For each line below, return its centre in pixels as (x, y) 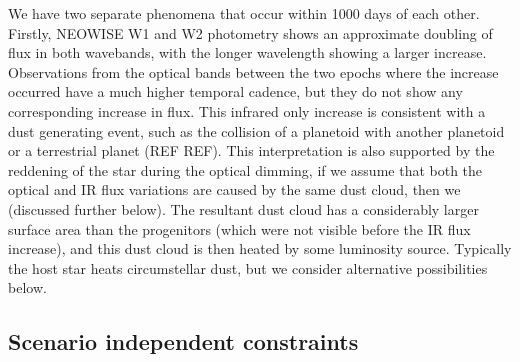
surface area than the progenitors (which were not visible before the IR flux (239, 228)
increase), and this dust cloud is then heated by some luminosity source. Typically (260, 248)
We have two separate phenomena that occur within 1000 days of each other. (244, 13)
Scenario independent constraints (183, 341)
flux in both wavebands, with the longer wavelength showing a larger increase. (247, 52)
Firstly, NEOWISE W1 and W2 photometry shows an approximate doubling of (250, 32)
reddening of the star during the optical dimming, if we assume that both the (245, 169)
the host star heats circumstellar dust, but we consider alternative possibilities (248, 267)
